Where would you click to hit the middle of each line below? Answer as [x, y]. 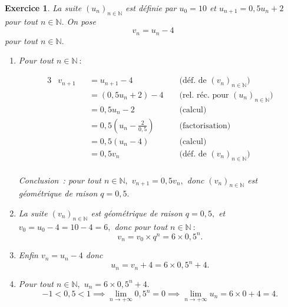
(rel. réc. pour [204, 95]
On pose [81, 21]
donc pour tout [141, 226]
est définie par [151, 8]
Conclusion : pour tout [60, 180]
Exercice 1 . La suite [43, 8]
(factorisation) [205, 126]
